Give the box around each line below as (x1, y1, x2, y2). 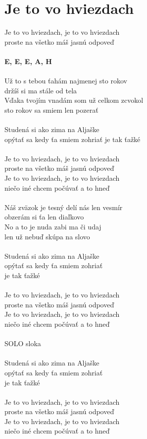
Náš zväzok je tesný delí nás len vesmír (4, 202, 123, 212)
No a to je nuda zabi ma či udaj (4, 221, 101, 231)
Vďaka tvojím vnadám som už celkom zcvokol (4, 95, 144, 105)
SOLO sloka (4, 338, 41, 349)
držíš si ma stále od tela (4, 85, 77, 95)
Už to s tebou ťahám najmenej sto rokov (4, 75, 127, 86)
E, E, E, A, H (4, 56, 52, 66)
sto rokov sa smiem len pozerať (4, 104, 98, 115)
